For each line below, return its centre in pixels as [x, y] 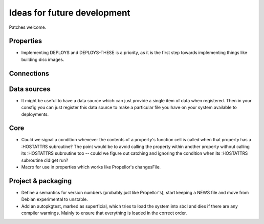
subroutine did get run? [45, 160]
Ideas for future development [70, 13]
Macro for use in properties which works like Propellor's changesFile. [91, 167]
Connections [29, 73]
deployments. [35, 114]
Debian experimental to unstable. [55, 199]
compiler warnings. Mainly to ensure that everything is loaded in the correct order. [104, 213]
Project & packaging [40, 181]
